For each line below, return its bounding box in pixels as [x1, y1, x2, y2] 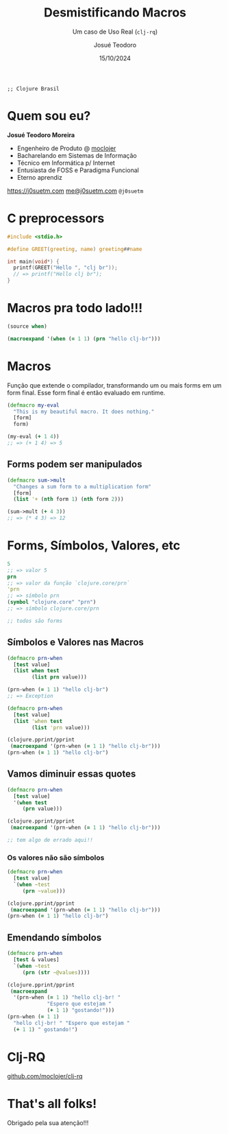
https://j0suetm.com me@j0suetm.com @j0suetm [7, 187, 144, 195]
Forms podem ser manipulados [7, 458, 142, 471]
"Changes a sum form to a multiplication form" [13, 483, 152, 490]
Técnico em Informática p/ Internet [16, 158, 115, 167]
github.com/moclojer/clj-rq [7, 1072, 84, 1080]
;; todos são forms [7, 617, 63, 624]
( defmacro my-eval [7, 401, 60, 409]
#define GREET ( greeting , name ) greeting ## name [7, 246, 142, 252]
